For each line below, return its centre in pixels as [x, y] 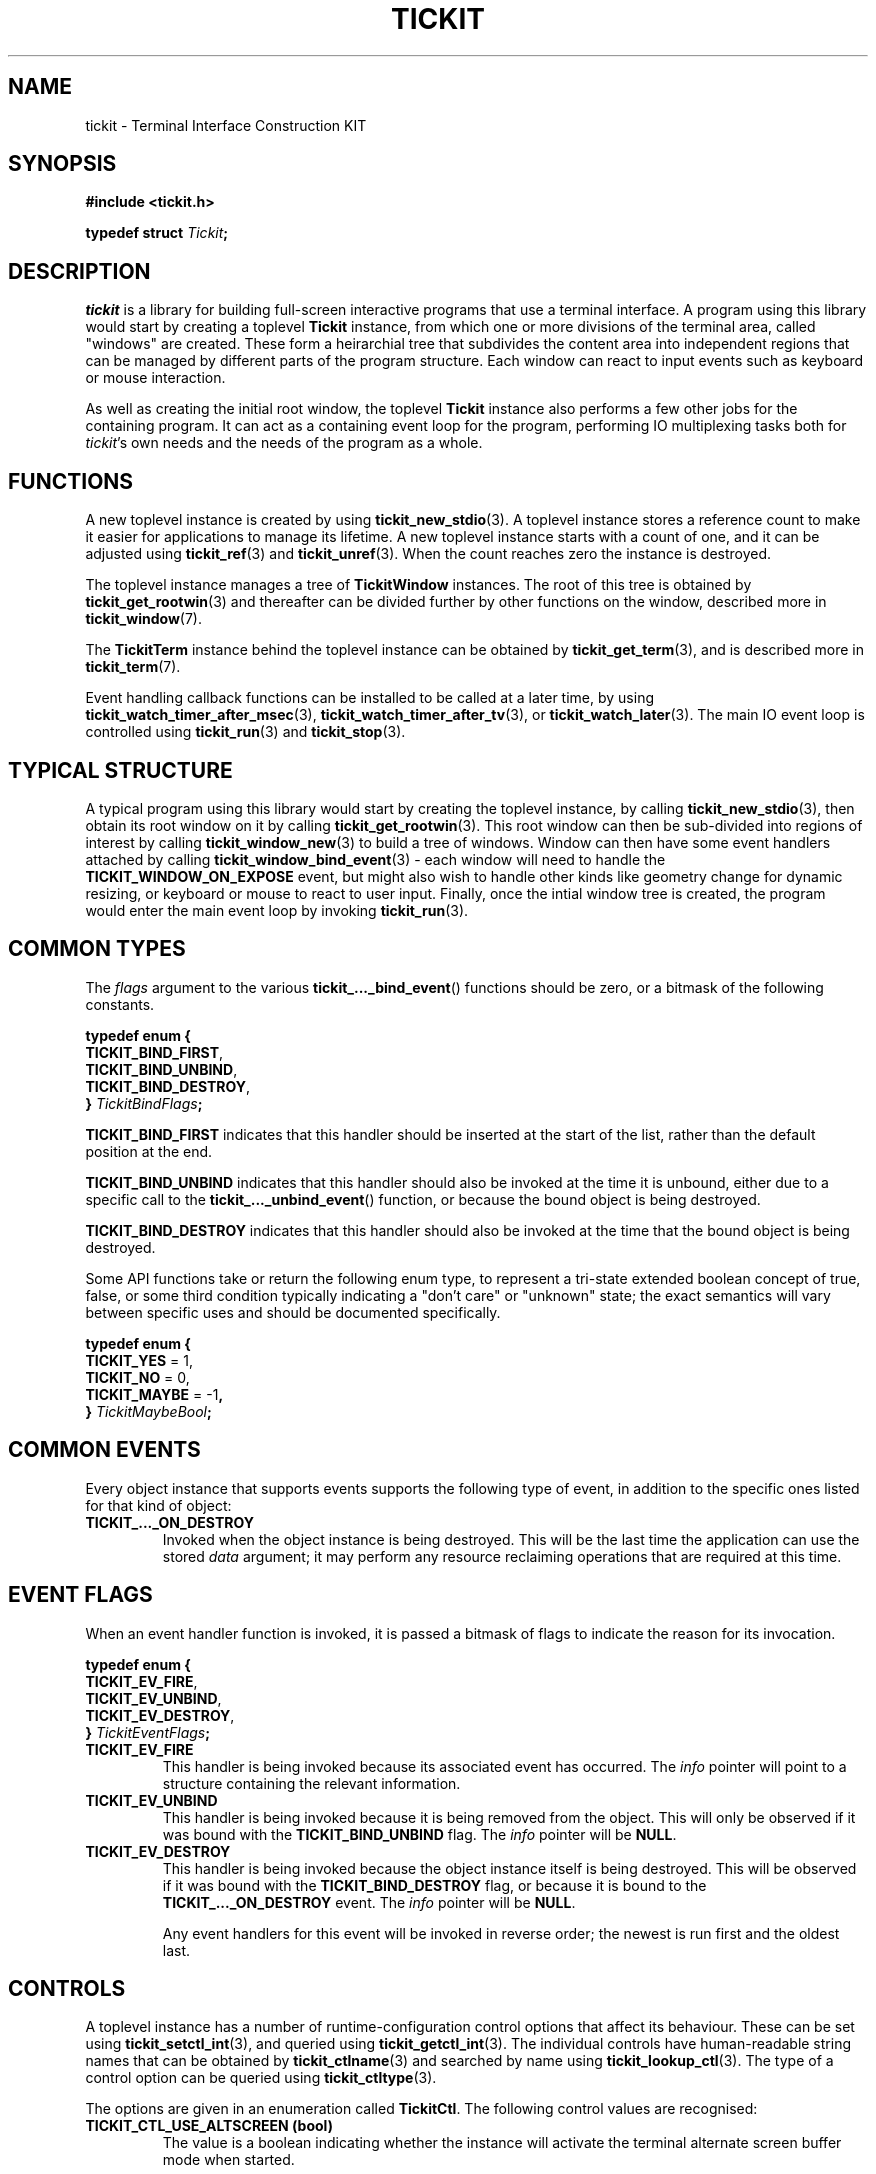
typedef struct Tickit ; [157, 233]
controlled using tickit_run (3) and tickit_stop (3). [245, 732]
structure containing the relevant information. [311, 1783]
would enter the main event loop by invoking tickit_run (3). [277, 910]
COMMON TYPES [97, 949]
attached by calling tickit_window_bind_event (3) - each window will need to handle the [375, 859]
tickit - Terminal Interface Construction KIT [226, 125]
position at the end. [149, 1151]
